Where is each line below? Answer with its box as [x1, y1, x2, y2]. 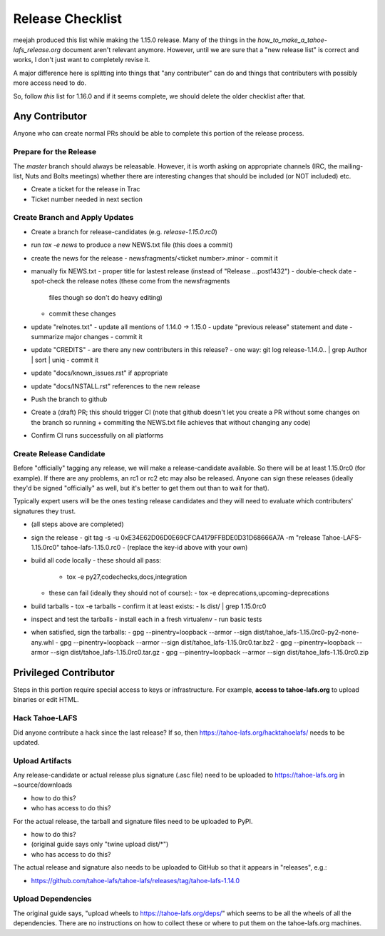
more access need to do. [13, 79, 87, 87]
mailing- [339, 161, 364, 171]
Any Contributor [13, 111, 87, 123]
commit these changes [48, 309, 116, 318]
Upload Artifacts [13, 755, 72, 765]
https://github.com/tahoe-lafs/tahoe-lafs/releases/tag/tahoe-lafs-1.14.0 [31, 876, 240, 885]
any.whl [31, 638, 54, 646]
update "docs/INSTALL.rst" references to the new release [31, 382, 200, 391]
